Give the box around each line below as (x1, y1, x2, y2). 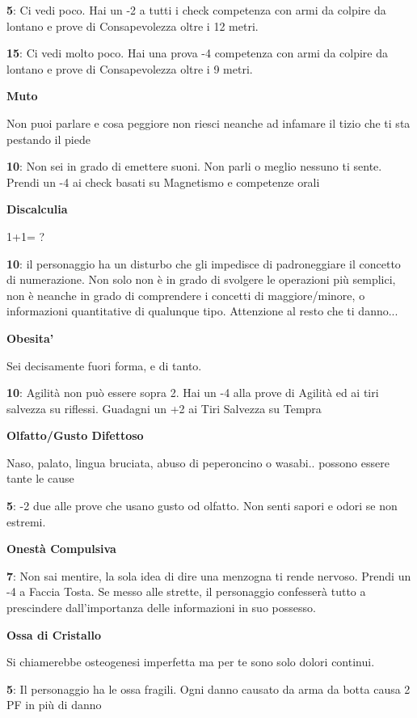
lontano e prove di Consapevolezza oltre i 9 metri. (6, 60, 253, 77)
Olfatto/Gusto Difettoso (6, 427, 144, 444)
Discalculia (6, 201, 68, 218)
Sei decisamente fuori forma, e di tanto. (6, 357, 202, 374)
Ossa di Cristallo (6, 626, 101, 643)
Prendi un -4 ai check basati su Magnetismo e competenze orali (6, 173, 320, 190)
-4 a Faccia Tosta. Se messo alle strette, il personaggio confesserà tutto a (6, 583, 366, 600)
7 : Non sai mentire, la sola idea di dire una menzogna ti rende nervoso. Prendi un (6, 567, 411, 584)
